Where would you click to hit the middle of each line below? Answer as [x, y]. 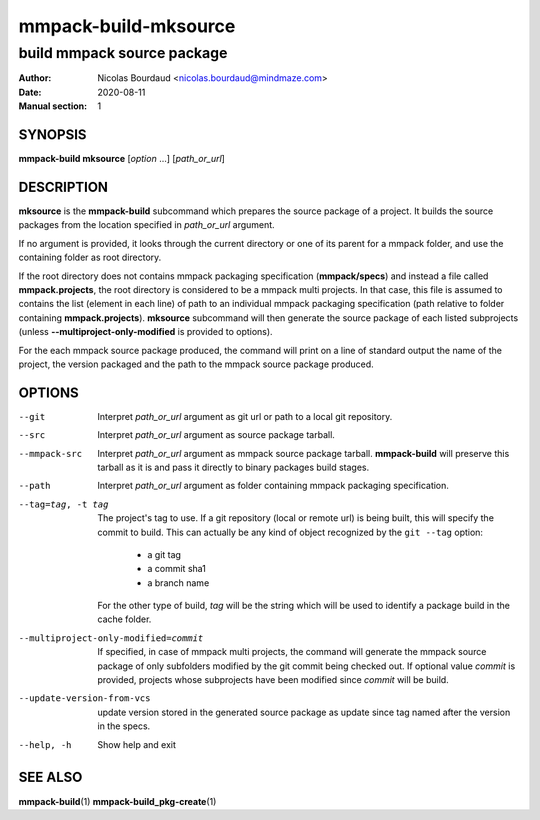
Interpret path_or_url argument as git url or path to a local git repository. [245, 416]
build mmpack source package [123, 53]
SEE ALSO [50, 777]
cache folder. [124, 619]
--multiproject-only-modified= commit [111, 638]
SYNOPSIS [52, 134]
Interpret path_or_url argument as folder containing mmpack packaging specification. [273, 486]
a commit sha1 [177, 569]
